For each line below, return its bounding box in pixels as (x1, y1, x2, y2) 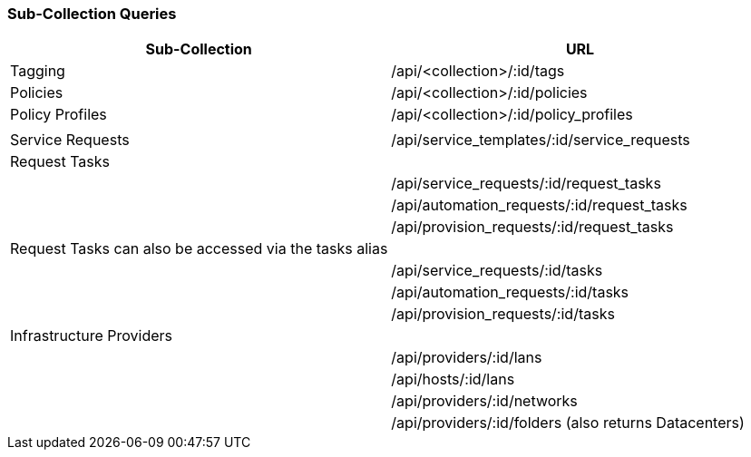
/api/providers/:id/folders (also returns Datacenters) (391, 413, 745, 433)
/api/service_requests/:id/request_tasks (391, 174, 661, 193)
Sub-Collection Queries (7, 5, 177, 23)
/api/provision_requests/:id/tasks (391, 305, 615, 324)
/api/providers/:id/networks (391, 392, 578, 411)
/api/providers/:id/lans (391, 348, 542, 367)
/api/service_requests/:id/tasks (391, 261, 603, 280)
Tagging (10, 62, 65, 81)
